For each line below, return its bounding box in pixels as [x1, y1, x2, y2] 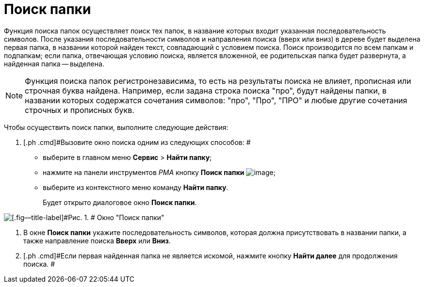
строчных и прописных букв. [25, 105, 134, 115]
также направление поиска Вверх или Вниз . [23, 236, 171, 245]
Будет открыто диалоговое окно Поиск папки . [43, 198, 197, 207]
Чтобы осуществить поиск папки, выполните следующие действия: [4, 123, 228, 131]
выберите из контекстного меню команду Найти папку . [43, 183, 228, 191]
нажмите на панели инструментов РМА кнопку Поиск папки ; [43, 168, 276, 176]
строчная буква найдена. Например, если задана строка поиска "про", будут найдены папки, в [25, 85, 387, 96]
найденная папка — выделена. [4, 59, 104, 68]
